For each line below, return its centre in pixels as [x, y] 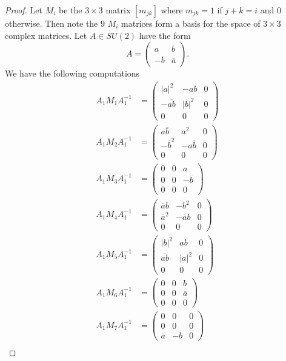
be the [71, 10]
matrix [118, 10]
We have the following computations [72, 73]
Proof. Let [24, 10]
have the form [165, 35]
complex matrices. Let [46, 35]
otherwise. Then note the [52, 23]
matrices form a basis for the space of [191, 23]
